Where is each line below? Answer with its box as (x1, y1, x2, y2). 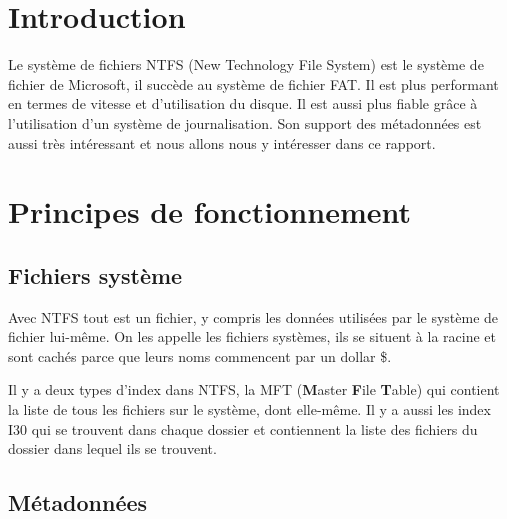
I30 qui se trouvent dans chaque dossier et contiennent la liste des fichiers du (8, 418, 478, 439)
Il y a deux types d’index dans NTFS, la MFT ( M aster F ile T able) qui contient (8, 379, 500, 400)
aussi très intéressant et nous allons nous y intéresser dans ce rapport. (8, 132, 436, 153)
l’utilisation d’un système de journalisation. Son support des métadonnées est (8, 112, 482, 133)
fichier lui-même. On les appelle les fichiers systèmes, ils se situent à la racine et (8, 326, 496, 347)
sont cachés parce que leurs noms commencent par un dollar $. (8, 345, 392, 366)
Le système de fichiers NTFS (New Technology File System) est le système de (8, 54, 484, 75)
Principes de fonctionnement (8, 191, 412, 232)
